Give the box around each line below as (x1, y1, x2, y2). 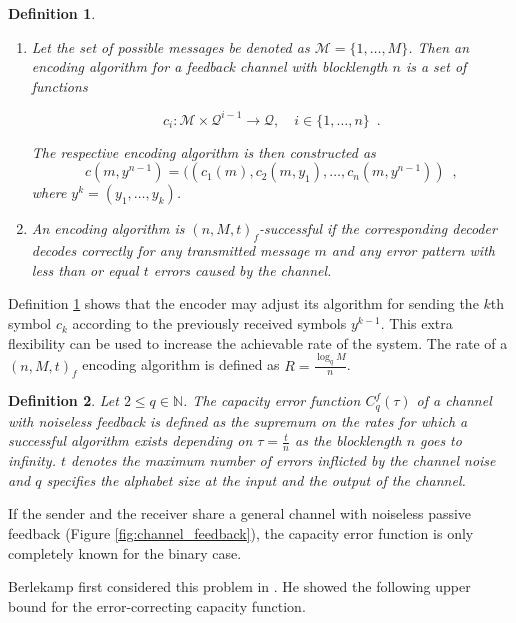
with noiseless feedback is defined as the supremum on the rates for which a (8, 410, 468, 431)
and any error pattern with (331, 240, 495, 261)
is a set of (405, 56, 467, 77)
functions (31, 75, 88, 96)
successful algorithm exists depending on (8, 430, 253, 451)
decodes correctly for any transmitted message (31, 240, 310, 261)
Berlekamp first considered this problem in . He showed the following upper (8, 576, 471, 597)
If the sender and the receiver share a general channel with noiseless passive (8, 503, 472, 524)
